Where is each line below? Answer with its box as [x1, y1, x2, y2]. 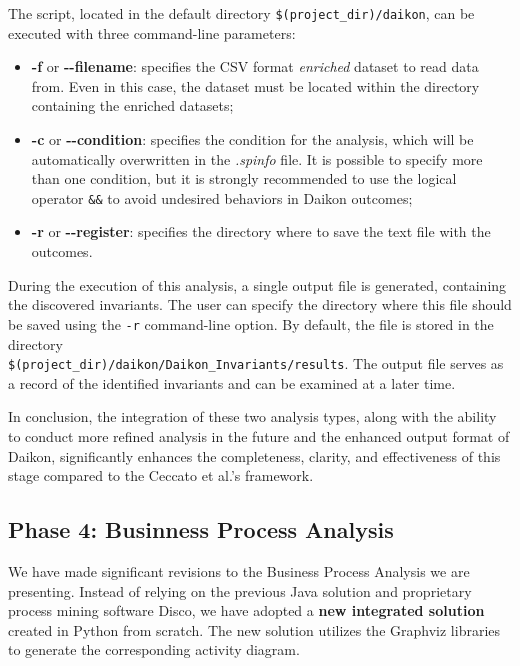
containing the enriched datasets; [31, 95, 234, 116]
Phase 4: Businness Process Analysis [8, 514, 394, 545]
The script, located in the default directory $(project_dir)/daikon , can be [8, 3, 475, 23]
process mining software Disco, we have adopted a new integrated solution [8, 600, 485, 621]
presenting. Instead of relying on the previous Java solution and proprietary [8, 580, 472, 601]
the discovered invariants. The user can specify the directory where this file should [8, 294, 512, 315]
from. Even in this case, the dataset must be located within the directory [31, 75, 480, 96]
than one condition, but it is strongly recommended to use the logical [31, 168, 457, 189]
